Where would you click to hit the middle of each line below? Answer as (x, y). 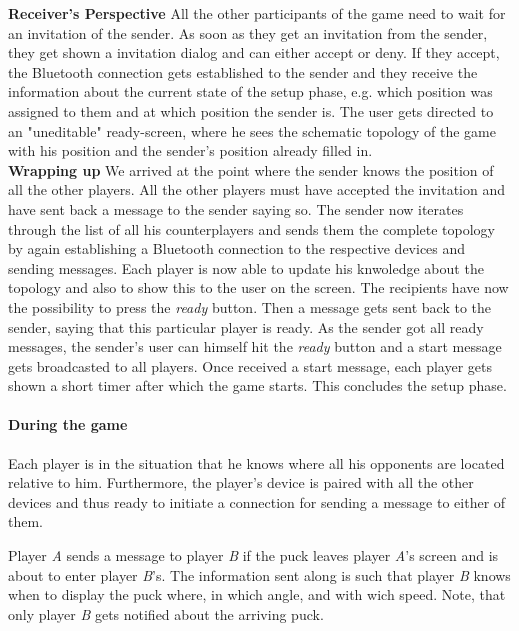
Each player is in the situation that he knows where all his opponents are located (256, 462)
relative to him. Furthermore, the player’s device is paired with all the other (241, 482)
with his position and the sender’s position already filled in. (190, 150)
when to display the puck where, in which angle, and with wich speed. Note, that (257, 594)
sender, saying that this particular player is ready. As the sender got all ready (246, 326)
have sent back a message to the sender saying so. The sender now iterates (236, 208)
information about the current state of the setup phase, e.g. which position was (250, 91)
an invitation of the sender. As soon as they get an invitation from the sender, (248, 32)
